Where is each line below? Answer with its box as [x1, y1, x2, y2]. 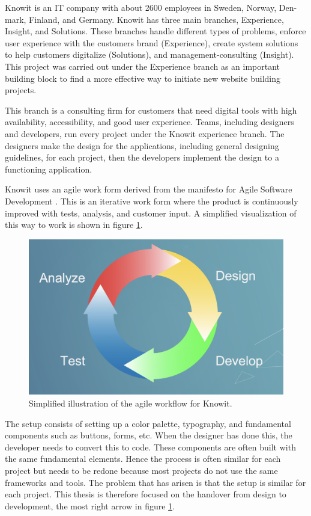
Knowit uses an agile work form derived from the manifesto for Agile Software [5, 183, 292, 195]
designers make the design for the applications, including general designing [5, 139, 279, 152]
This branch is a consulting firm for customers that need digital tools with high [5, 103, 297, 116]
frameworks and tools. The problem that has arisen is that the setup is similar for [5, 476, 306, 488]
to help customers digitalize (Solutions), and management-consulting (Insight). [5, 48, 294, 61]
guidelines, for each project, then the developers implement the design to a [5, 151, 279, 164]
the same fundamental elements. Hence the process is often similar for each [5, 452, 281, 465]
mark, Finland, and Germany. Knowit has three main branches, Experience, [5, 13, 284, 25]
